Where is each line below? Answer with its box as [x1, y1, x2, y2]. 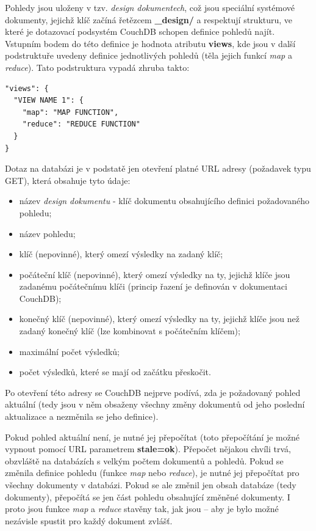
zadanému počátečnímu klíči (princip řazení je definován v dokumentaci [19, 280, 287, 293]
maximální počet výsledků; [19, 345, 120, 357]
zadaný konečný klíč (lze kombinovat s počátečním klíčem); [19, 324, 240, 337]
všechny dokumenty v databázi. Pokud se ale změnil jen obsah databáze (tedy [5, 478, 296, 491]
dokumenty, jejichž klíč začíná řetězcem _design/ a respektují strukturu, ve [5, 13, 293, 26]
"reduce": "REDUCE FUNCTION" [22, 120, 140, 129]
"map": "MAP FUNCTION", [22, 108, 119, 117]
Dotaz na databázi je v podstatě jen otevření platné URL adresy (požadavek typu [5, 162, 311, 175]
